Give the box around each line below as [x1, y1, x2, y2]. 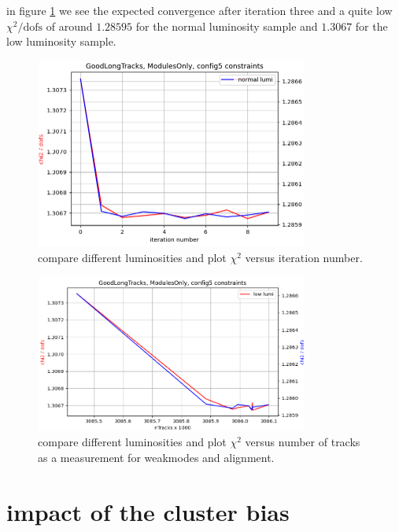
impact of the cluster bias [6, 495, 290, 527]
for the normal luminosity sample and [135, 17, 318, 34]
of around [46, 17, 93, 34]
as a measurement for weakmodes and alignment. [38, 449, 275, 465]
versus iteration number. [245, 249, 363, 265]
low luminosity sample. [6, 33, 116, 50]
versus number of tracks [245, 434, 360, 450]
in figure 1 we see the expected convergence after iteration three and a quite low [6, 2, 393, 18]
